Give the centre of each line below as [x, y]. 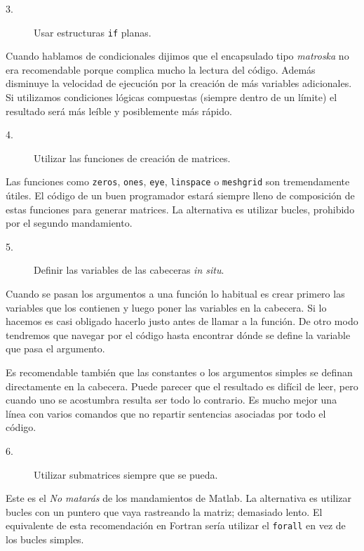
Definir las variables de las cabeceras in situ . [129, 270]
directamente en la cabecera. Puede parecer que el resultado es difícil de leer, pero [182, 386]
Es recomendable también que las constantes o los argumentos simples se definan [179, 372]
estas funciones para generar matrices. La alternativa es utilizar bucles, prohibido [180, 209]
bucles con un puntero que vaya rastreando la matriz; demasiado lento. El [164, 511]
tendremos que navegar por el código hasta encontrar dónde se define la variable [178, 334]
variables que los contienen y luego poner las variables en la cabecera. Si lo [166, 307]
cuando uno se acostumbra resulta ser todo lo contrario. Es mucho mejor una [171, 400]
